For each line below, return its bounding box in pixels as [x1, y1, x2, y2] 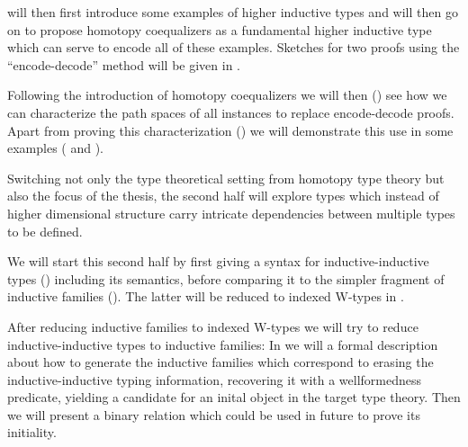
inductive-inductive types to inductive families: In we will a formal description [7, 335, 438, 353]
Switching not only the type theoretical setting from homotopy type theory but [7, 168, 445, 187]
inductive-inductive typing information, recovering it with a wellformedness [7, 370, 422, 389]
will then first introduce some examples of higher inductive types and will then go [7, 3, 458, 21]
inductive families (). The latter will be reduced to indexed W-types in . [7, 287, 404, 306]
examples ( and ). [7, 139, 104, 157]
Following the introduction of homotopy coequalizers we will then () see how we [7, 85, 447, 104]
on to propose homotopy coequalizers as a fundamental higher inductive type [7, 20, 432, 39]
